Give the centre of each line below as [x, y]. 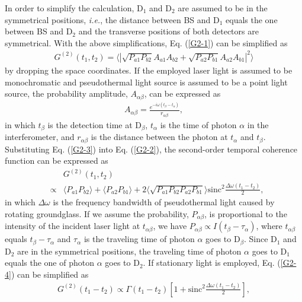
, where [269, 226]
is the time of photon [198, 124]
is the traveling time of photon [139, 239]
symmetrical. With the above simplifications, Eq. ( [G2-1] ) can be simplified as [146, 42]
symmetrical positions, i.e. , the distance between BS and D [112, 19]
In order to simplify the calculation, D [74, 8]
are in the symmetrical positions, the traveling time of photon [129, 251]
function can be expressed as [57, 160]
